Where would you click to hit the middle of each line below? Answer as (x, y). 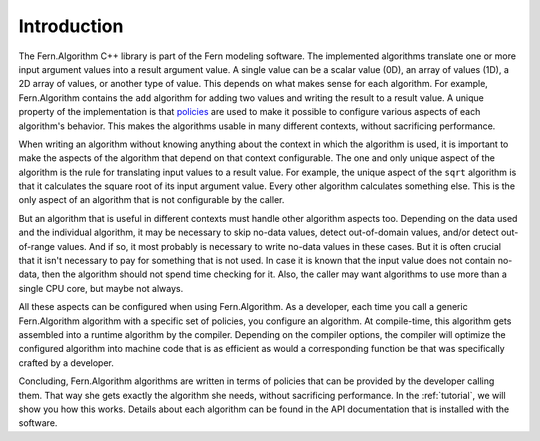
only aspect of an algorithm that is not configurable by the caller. (151, 200)
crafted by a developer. (66, 362)
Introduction (71, 26)
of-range (36, 246)
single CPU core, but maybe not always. (101, 288)
